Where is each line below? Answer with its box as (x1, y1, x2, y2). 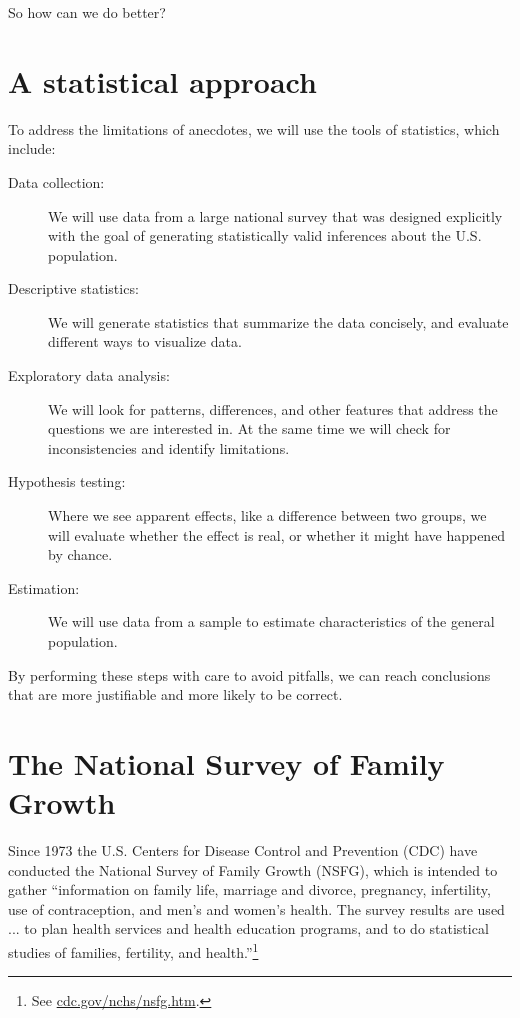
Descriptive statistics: (8, 278, 139, 299)
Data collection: (8, 171, 105, 192)
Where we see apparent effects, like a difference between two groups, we (48, 505, 487, 526)
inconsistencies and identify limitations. (48, 437, 290, 458)
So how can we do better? (8, 2, 166, 22)
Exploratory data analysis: (8, 365, 170, 386)
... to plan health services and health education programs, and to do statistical (8, 918, 489, 939)
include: (8, 138, 56, 159)
